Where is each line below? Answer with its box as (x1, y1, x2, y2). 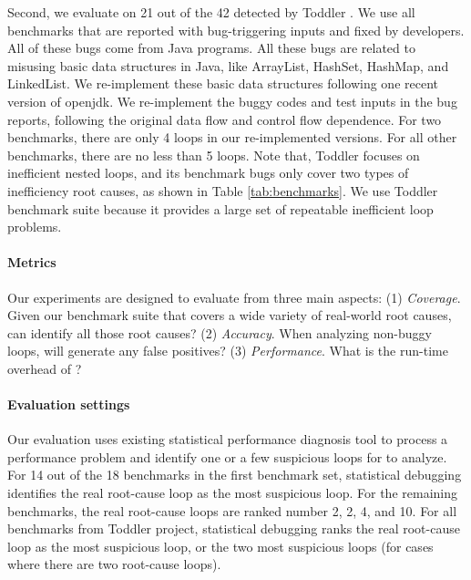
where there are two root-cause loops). (7, 554, 221, 574)
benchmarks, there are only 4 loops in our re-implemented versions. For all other (7, 128, 457, 147)
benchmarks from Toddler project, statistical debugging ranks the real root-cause (7, 519, 460, 538)
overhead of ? (7, 358, 82, 378)
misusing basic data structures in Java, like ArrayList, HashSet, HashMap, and (7, 56, 449, 75)
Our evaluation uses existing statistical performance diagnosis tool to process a (7, 430, 448, 449)
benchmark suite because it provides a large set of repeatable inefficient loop (7, 199, 434, 218)
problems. (7, 217, 62, 236)
